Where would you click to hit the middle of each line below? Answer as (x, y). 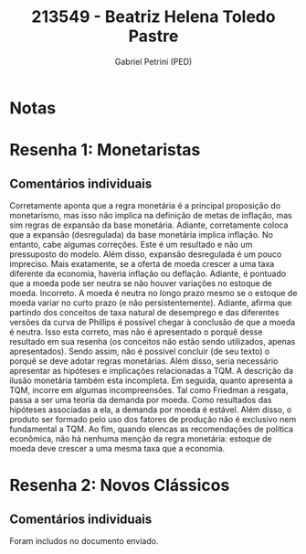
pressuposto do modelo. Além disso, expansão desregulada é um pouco (146, 254)
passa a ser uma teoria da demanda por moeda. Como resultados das (141, 400)
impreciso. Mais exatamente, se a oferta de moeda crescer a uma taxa (142, 263)
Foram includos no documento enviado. (84, 540)
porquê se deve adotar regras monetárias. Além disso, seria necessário (144, 361)
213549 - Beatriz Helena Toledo (153, 17)
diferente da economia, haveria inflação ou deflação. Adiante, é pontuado (148, 273)
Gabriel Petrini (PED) (153, 61)
